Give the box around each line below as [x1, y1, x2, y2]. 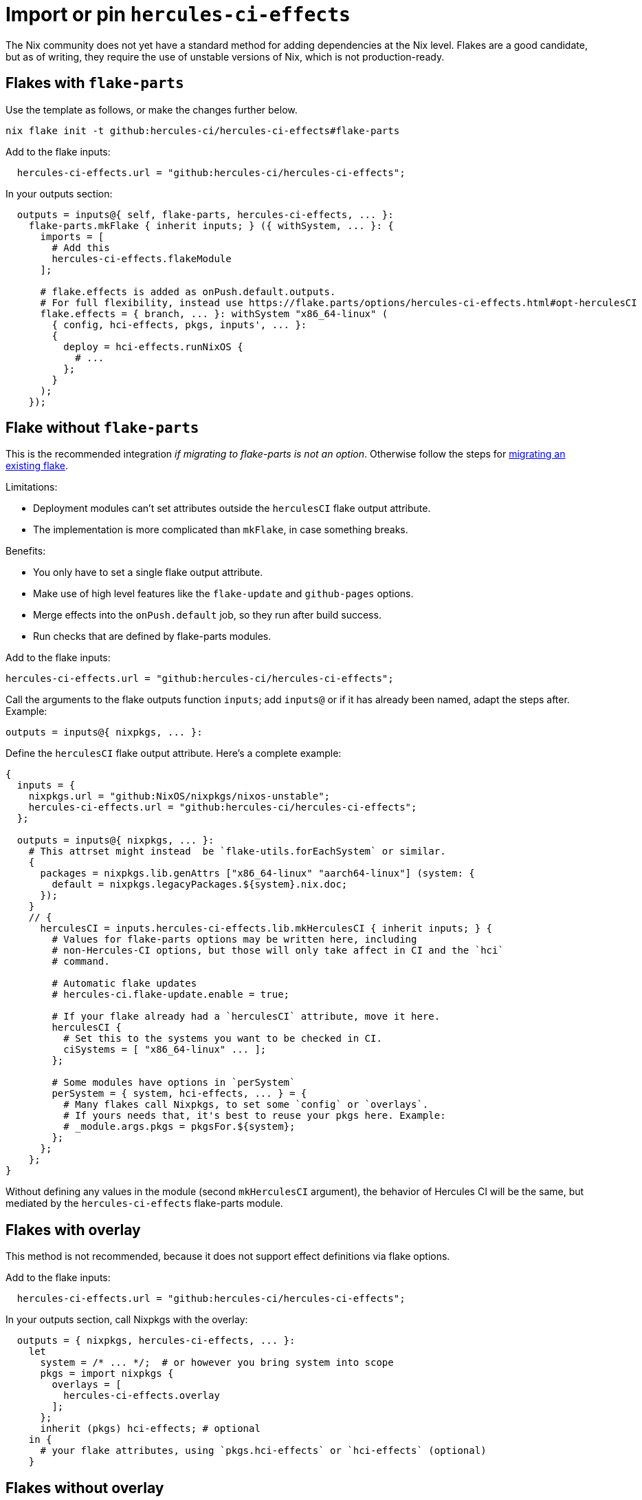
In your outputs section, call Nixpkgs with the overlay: [5, 1314, 248, 1326]
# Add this [52, 242, 110, 253]
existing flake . [5, 460, 69, 472]
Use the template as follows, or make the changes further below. [5, 103, 298, 116]
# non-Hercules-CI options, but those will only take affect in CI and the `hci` [52, 945, 504, 956]
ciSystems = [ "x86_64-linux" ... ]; [63, 1044, 267, 1056]
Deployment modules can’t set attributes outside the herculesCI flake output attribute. [33, 502, 431, 515]
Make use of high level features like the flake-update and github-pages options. [33, 588, 414, 600]
